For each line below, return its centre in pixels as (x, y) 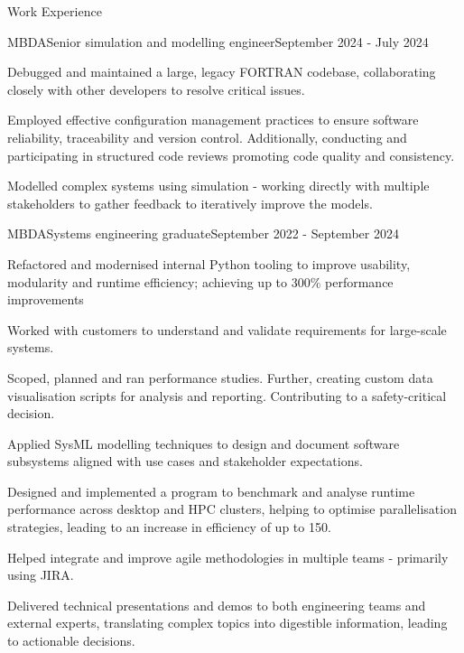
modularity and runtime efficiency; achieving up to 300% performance (200, 281)
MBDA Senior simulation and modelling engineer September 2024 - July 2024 (218, 41)
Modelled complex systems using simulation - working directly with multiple (218, 186)
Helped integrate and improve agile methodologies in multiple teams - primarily (228, 557)
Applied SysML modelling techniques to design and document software (204, 443)
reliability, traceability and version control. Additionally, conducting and (207, 137)
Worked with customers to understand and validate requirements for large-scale (227, 329)
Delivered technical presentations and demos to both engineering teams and (217, 605)
